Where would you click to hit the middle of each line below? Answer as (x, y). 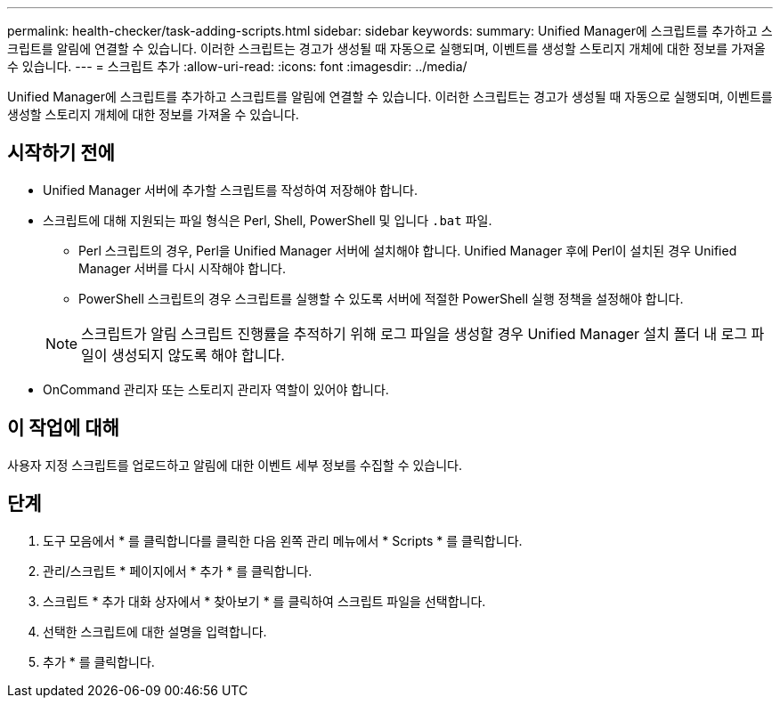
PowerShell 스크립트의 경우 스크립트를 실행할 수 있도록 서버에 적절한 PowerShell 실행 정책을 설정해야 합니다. (381, 298)
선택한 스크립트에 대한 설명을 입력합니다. (155, 631)
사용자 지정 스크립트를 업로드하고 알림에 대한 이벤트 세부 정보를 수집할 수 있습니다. (235, 465)
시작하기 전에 (61, 153)
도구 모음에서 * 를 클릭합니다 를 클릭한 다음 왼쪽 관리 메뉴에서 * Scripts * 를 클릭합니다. (283, 540)
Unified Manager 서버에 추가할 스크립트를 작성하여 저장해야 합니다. (231, 190)
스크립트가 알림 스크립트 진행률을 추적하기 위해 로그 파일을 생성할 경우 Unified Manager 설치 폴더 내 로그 (414, 333)
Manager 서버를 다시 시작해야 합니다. (183, 268)
